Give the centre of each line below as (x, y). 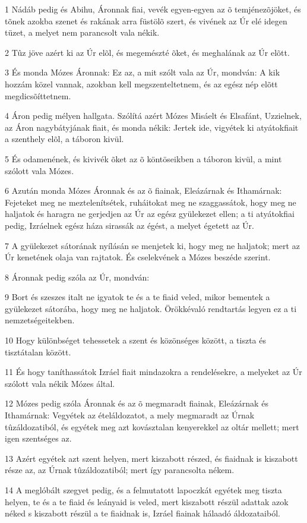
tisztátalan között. (38, 352)
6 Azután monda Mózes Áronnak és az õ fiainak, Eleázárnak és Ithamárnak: (143, 190)
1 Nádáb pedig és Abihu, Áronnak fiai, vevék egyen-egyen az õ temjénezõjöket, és (153, 9)
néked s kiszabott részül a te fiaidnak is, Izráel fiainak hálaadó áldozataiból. (143, 513)
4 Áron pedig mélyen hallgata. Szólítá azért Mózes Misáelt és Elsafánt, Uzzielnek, (153, 116)
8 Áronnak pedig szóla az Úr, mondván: (77, 277)
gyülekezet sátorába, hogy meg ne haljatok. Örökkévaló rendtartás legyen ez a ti (151, 308)
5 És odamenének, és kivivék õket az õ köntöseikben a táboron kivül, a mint (143, 158)
